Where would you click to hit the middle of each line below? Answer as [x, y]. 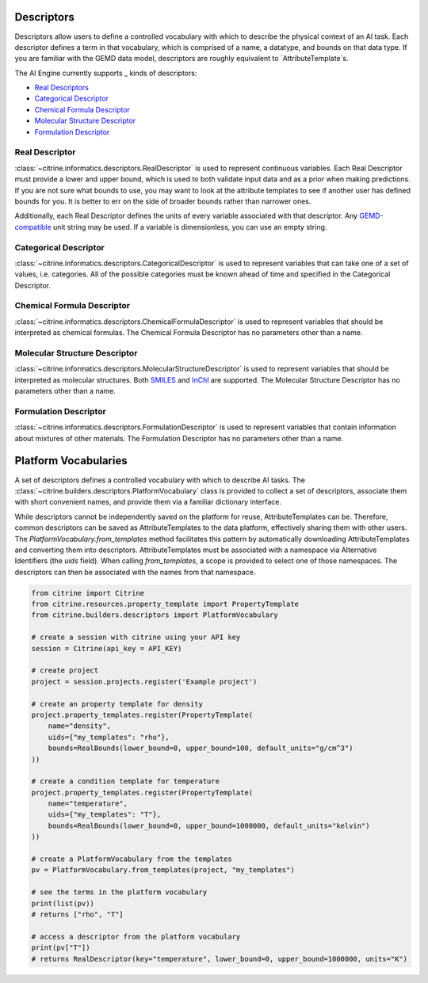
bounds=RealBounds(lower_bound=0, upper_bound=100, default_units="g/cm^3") [201, 748]
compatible [33, 227]
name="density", [79, 726]
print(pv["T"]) [61, 948]
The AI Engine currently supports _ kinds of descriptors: [106, 73]
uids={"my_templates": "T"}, [105, 815]
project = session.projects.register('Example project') [144, 682]
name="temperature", [88, 804]
